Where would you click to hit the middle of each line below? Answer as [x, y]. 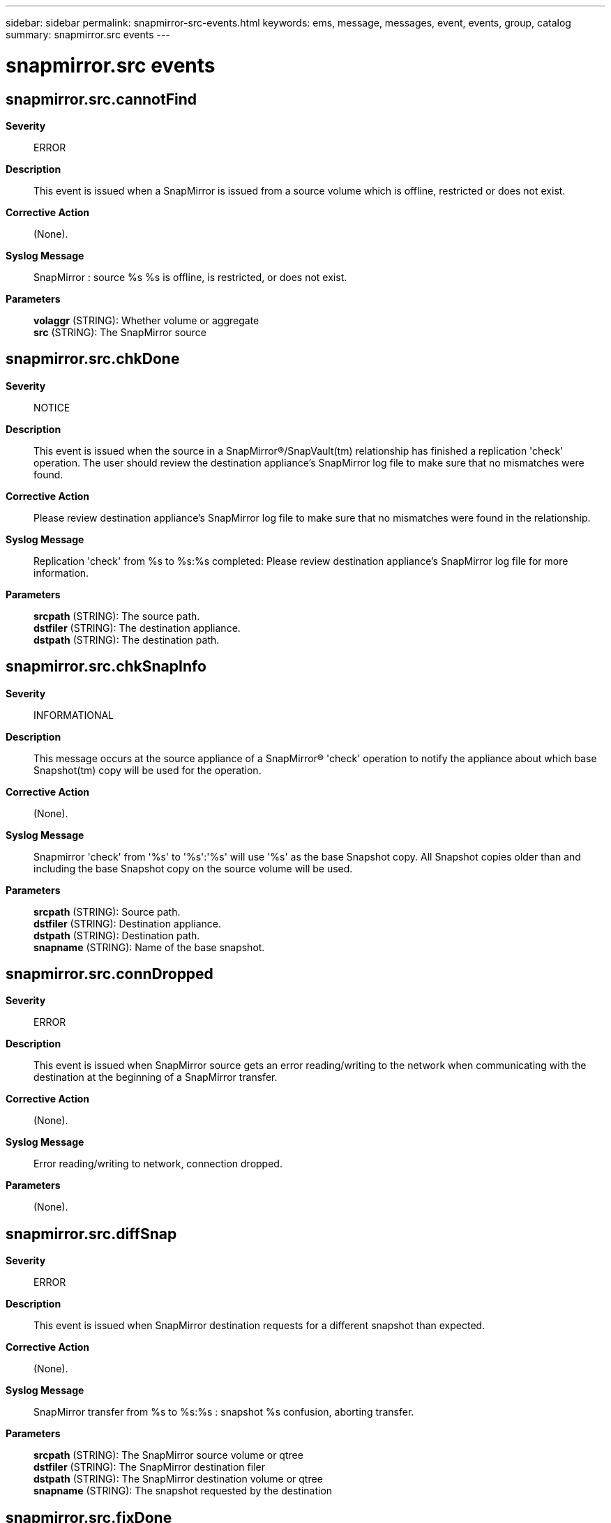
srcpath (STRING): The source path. [117, 616]
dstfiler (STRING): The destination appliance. [137, 628]
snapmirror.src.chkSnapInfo [106, 667]
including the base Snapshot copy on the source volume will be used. [193, 868]
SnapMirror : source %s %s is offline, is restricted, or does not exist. [190, 277]
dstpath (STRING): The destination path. [127, 639]
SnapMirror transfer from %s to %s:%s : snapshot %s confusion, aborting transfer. [224, 1412]
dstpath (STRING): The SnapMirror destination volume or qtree [178, 1479]
